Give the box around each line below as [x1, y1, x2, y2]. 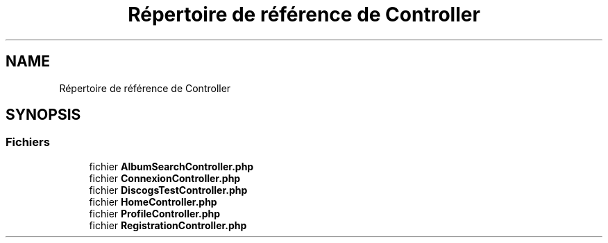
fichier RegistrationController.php [89, 219, 247, 231]
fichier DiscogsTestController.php [89, 183, 248, 196]
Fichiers [6, 135, 50, 150]
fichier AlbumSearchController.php [89, 160, 254, 172]
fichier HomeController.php [89, 195, 217, 208]
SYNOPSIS [6, 106, 81, 124]
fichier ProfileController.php [89, 207, 221, 219]
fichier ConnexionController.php [89, 172, 241, 184]
